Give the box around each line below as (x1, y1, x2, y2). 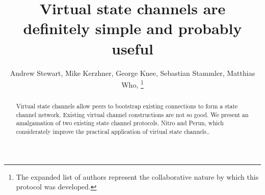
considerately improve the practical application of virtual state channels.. (16, 127, 210, 136)
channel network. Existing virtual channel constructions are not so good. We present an (16, 110, 249, 119)
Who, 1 (121, 78, 144, 90)
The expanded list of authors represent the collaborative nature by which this (16, 171, 259, 182)
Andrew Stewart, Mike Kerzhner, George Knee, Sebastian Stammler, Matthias (10, 67, 255, 78)
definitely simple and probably (23, 18, 242, 39)
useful (111, 38, 153, 59)
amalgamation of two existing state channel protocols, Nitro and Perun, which (16, 119, 224, 127)
